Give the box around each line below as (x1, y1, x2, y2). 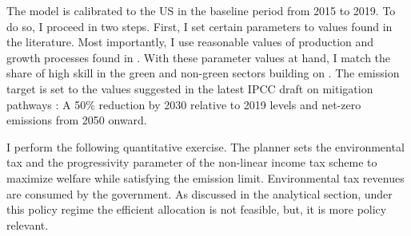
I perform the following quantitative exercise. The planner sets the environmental (6, 138, 405, 155)
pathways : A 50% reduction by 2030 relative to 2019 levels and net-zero (6, 96, 361, 112)
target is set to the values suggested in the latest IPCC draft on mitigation (6, 80, 373, 96)
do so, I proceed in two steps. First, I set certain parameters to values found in (6, 18, 393, 34)
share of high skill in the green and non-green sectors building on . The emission (6, 65, 400, 81)
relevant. (6, 216, 49, 233)
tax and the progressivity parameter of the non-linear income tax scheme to (6, 154, 377, 171)
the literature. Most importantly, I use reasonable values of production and (6, 33, 374, 50)
